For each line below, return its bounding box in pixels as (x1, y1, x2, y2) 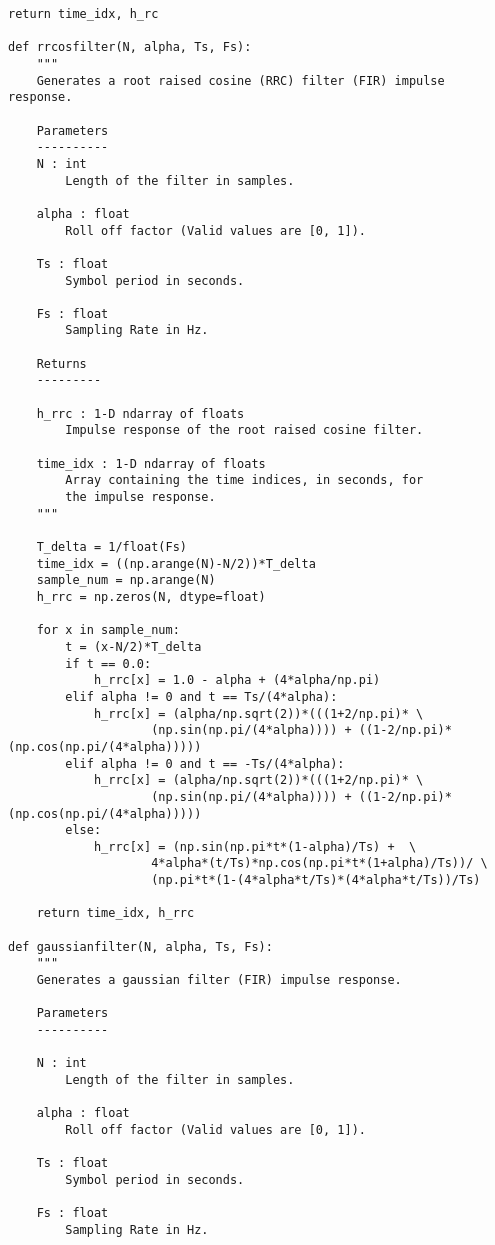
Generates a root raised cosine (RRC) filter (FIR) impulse (36, 73, 445, 88)
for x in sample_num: (36, 623, 180, 638)
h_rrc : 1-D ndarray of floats (36, 406, 245, 421)
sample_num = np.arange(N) (36, 573, 216, 588)
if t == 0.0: (65, 656, 152, 671)
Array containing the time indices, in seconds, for (65, 473, 424, 488)
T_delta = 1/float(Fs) (36, 540, 187, 554)
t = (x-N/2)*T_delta (65, 639, 202, 654)
